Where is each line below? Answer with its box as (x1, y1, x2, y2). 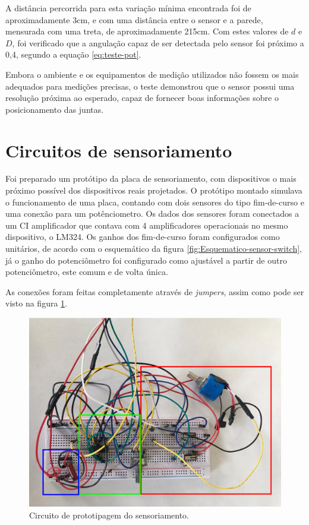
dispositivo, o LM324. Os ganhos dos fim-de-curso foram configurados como (5, 230, 280, 243)
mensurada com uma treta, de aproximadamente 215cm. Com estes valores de (5, 25, 289, 37)
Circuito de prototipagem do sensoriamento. (29, 508, 189, 521)
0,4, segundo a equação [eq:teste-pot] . (5, 48, 141, 61)
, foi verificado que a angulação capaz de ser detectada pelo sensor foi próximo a (12, 36, 304, 49)
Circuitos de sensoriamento (5, 138, 232, 162)
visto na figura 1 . (5, 297, 67, 309)
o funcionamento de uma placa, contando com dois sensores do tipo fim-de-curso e (5, 195, 304, 208)
